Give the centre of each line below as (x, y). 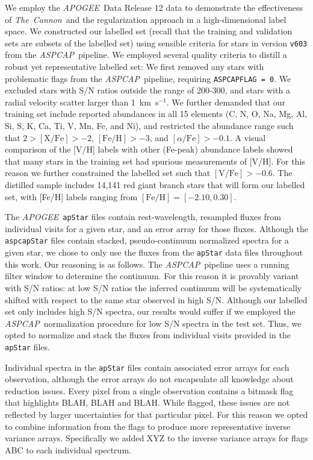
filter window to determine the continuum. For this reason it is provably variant (152, 276)
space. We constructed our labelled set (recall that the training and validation (149, 31)
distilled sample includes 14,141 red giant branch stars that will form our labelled (155, 185)
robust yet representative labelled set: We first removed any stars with (135, 67)
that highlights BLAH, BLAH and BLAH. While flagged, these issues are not (147, 402)
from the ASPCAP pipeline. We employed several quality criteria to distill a (146, 55)
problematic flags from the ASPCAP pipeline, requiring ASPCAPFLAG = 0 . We (148, 78)
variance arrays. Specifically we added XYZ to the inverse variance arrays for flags (156, 438)
